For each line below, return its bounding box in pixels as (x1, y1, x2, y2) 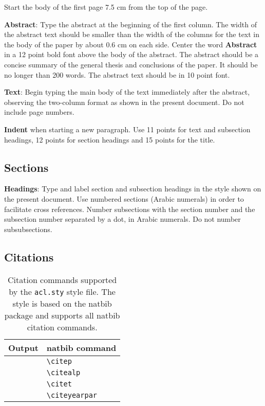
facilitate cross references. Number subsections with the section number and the (4, 203, 255, 214)
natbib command (46, 341, 117, 354)
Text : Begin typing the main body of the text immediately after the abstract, (4, 86, 250, 97)
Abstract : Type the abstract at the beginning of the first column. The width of (4, 19, 257, 29)
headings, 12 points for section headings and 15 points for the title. (4, 134, 215, 145)
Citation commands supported (8, 273, 117, 286)
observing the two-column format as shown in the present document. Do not (4, 96, 244, 107)
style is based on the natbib (12, 297, 112, 309)
